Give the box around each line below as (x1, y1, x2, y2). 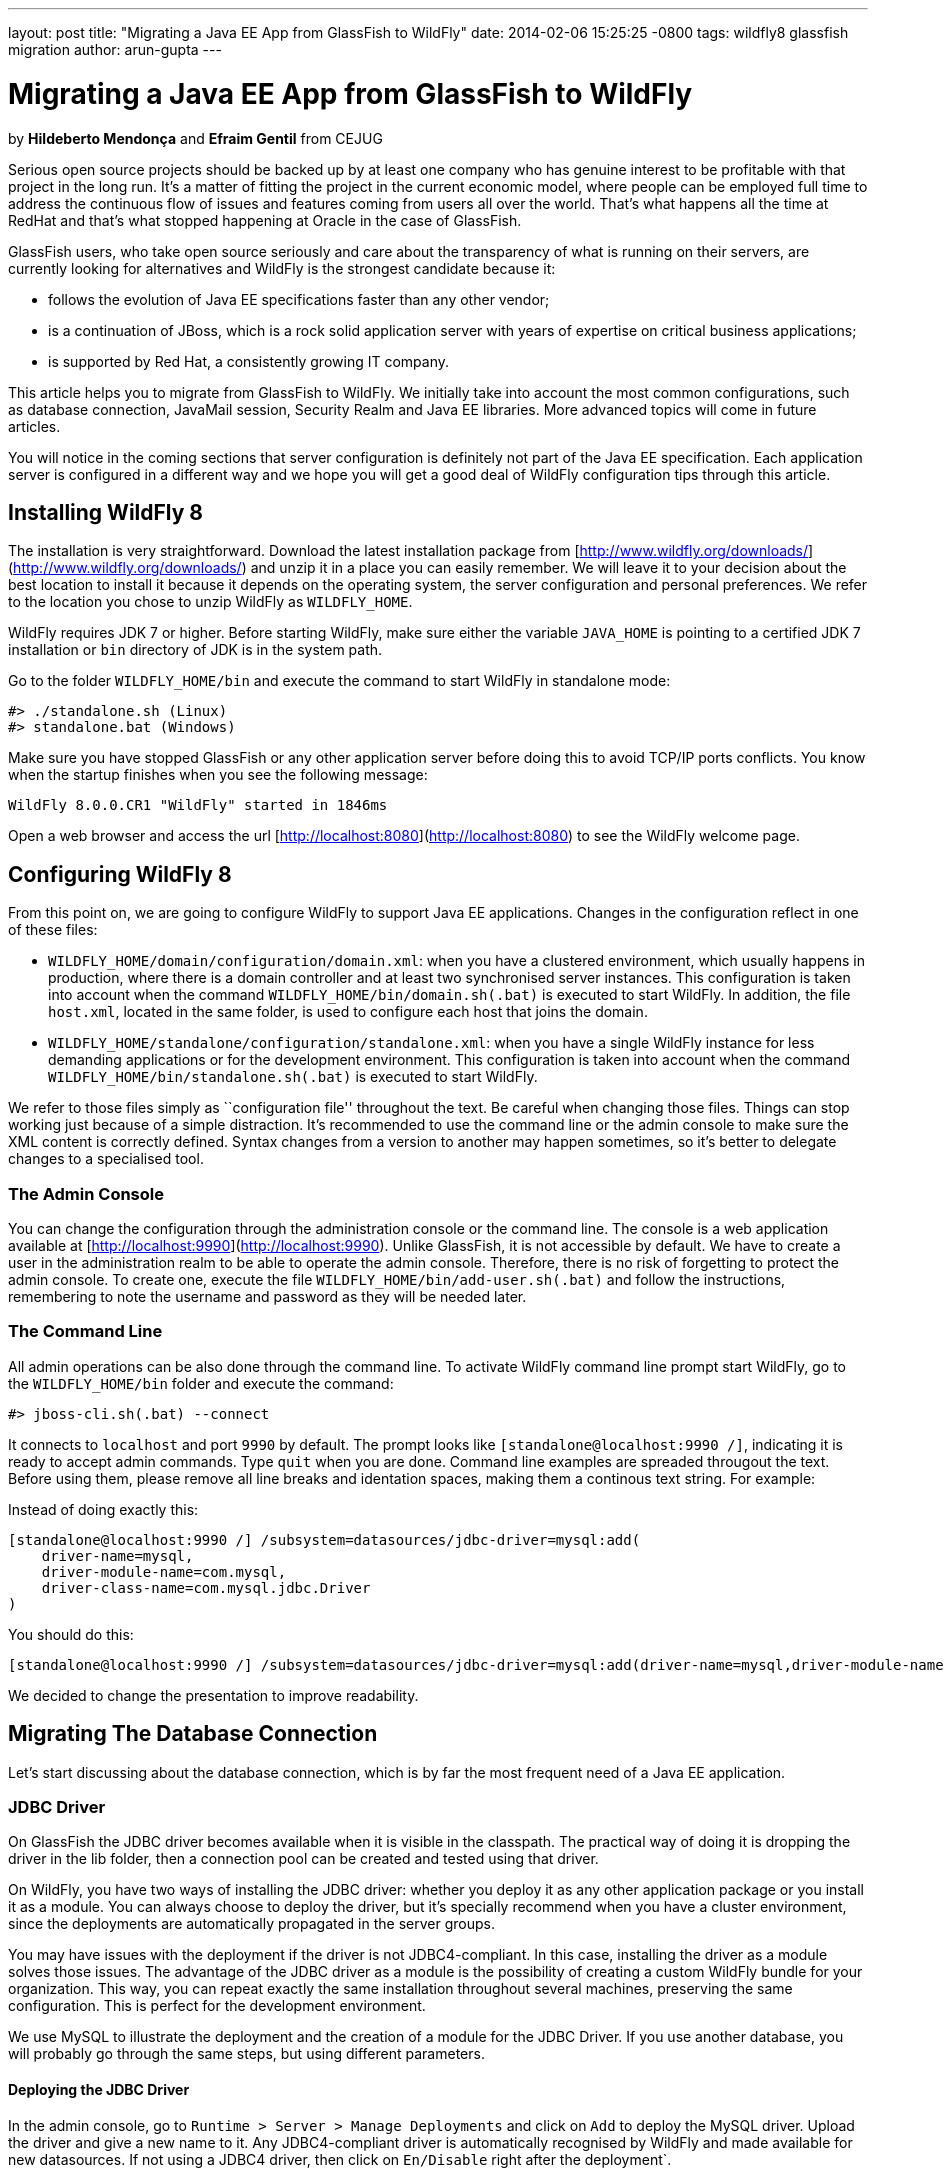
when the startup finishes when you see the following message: (8, 766, 428, 784)
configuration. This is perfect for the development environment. (8, 1997, 426, 2015)
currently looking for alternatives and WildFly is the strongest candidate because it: (8, 259, 556, 277)
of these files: (8, 921, 98, 939)
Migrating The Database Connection (8, 1721, 378, 1747)
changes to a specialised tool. (8, 1150, 204, 1168)
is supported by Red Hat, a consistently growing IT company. (48, 352, 450, 370)
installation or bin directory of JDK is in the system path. (8, 641, 383, 659)
